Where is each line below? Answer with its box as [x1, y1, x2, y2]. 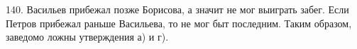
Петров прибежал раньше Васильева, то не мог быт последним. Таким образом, [6, 15, 352, 30]
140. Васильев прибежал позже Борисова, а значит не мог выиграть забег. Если [6, 2, 349, 16]
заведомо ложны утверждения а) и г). [6, 29, 169, 44]
